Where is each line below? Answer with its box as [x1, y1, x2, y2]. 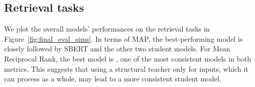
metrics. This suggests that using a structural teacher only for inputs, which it [4, 63, 248, 74]
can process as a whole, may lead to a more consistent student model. [4, 73, 221, 84]
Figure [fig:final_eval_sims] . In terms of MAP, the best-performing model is [4, 33, 243, 44]
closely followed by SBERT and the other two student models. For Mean [4, 43, 231, 54]
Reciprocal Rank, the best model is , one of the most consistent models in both [4, 53, 251, 64]
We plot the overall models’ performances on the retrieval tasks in [4, 23, 210, 34]
